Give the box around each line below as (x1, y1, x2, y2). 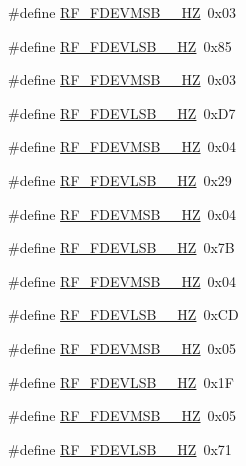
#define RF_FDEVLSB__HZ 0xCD (8, 304, 239, 325)
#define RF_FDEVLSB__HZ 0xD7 (8, 102, 236, 123)
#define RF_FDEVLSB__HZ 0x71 (8, 438, 232, 459)
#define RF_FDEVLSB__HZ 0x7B (8, 237, 235, 258)
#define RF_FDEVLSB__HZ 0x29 (8, 169, 232, 190)
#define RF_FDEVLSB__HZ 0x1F (8, 371, 234, 392)
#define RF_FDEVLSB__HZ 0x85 (8, 35, 232, 56)
